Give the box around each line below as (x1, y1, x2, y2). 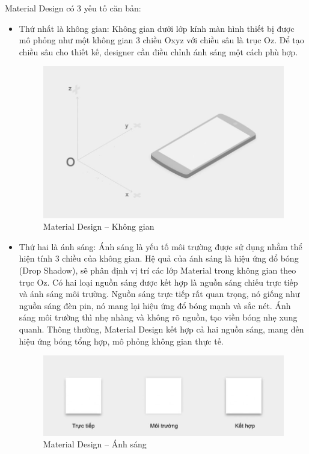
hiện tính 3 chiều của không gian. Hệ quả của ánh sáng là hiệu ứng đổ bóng (19, 252, 299, 265)
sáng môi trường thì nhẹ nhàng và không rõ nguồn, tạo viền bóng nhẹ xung (19, 311, 298, 324)
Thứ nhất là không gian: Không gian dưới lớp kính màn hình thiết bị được (19, 22, 295, 34)
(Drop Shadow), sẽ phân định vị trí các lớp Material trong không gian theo (19, 263, 296, 276)
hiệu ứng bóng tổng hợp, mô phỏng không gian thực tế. (19, 334, 224, 347)
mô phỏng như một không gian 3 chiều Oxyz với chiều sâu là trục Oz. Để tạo (19, 34, 304, 46)
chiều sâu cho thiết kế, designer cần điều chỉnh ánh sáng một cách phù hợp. (19, 45, 298, 58)
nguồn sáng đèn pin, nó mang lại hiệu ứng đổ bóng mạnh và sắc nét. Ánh (19, 299, 291, 311)
